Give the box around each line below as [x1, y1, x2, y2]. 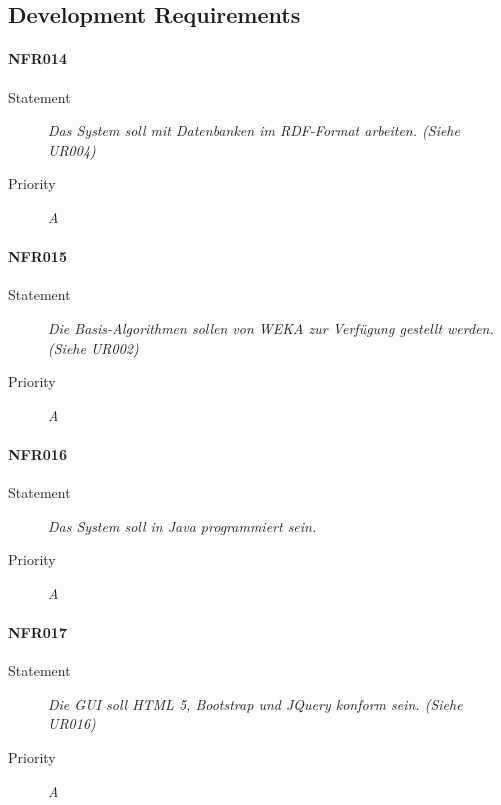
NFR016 [8, 443, 67, 464]
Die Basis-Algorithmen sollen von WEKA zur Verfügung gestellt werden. [48, 317, 494, 338]
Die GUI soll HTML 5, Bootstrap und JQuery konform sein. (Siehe [48, 693, 463, 714]
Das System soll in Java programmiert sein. [48, 515, 317, 536]
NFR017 [8, 622, 67, 643]
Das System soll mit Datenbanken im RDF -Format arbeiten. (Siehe [48, 120, 460, 141]
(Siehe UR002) [48, 337, 139, 358]
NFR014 [8, 48, 67, 69]
